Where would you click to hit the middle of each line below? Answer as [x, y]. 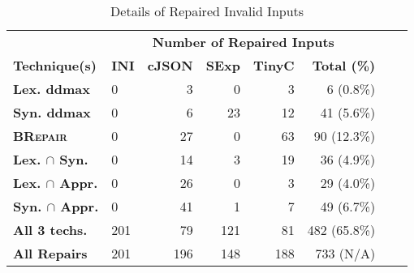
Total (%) [344, 65]
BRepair [40, 136]
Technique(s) [55, 65]
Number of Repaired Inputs [243, 42]
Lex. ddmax [52, 89]
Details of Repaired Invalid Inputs [207, 11]
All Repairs [50, 253]
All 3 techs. [50, 230]
